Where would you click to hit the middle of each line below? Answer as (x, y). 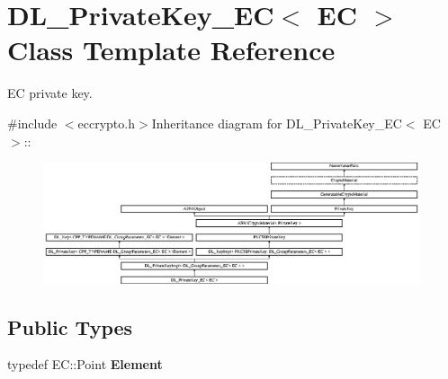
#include (32, 123)
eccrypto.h (106, 123)
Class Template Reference (171, 50)
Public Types (70, 326)
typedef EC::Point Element (85, 364)
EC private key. (50, 93)
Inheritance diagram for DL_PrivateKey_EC (277, 123)
